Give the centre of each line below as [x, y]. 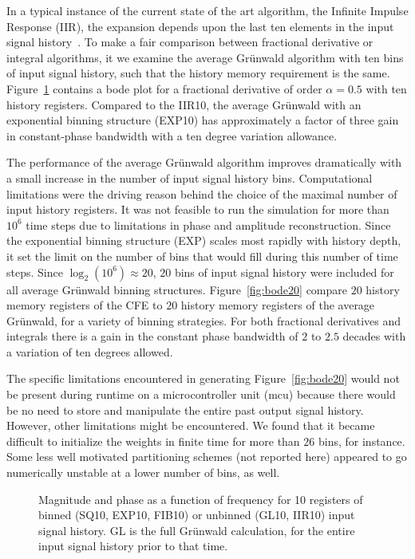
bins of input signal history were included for [284, 272]
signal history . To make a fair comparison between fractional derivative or [190, 42]
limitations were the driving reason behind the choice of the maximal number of [202, 193]
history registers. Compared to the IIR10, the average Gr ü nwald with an [184, 104]
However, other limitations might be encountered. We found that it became [191, 425]
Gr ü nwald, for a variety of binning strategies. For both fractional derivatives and [204, 320]
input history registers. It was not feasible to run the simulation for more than [198, 209]
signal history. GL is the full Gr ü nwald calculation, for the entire [197, 530]
